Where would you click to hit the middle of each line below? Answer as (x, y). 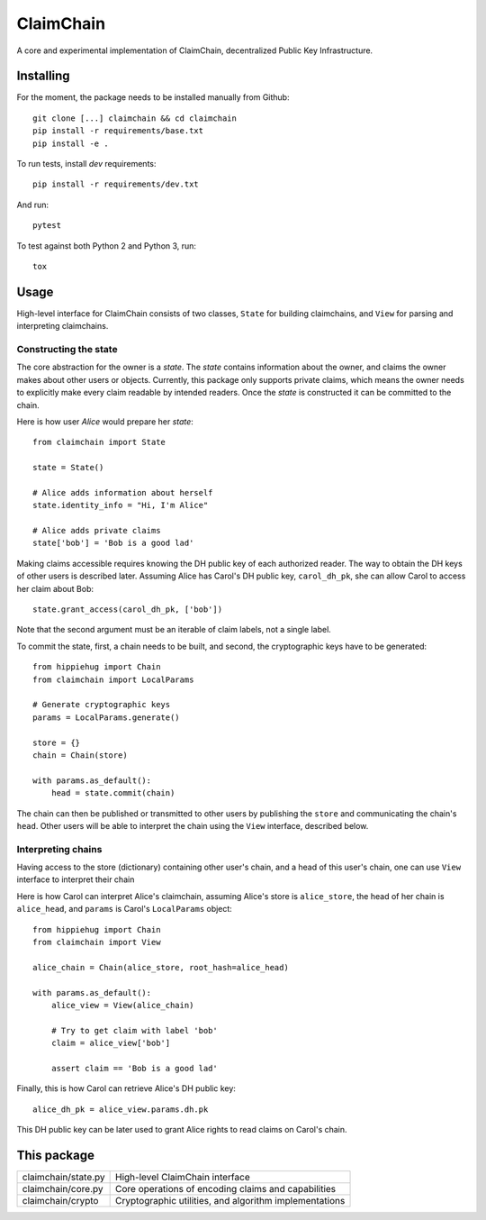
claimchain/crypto (60, 1200)
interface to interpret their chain (76, 879)
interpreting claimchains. (63, 326)
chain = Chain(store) (80, 755)
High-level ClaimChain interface (183, 1177)
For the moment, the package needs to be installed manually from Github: (153, 97)
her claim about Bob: (55, 588)
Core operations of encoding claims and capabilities (226, 1188)
